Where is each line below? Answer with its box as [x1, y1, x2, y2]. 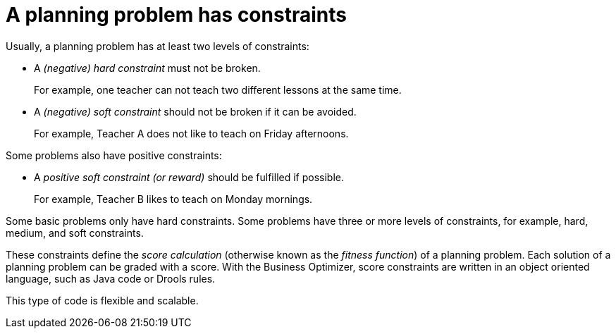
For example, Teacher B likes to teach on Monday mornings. [34, 192, 313, 205]
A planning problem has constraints [6, 3, 347, 27]
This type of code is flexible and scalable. [6, 294, 199, 307]
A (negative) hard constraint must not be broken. [34, 61, 261, 74]
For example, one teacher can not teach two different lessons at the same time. [34, 83, 402, 96]
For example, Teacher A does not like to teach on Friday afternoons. [34, 127, 349, 140]
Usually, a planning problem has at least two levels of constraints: [6, 39, 309, 52]
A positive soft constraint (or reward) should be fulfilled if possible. [34, 171, 344, 183]
